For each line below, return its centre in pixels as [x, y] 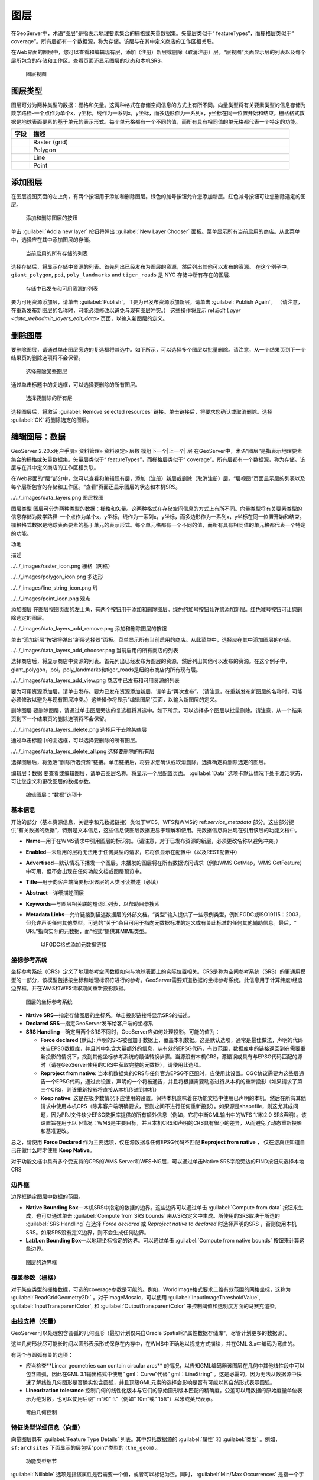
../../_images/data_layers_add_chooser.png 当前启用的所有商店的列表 [95, 650]
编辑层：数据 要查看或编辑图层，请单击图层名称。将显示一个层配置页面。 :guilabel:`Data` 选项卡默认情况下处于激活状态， [158, 773]
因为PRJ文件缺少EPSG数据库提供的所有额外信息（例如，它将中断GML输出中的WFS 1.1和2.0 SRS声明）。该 [178, 1114]
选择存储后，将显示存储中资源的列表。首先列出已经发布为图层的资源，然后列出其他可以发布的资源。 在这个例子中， [151, 267]
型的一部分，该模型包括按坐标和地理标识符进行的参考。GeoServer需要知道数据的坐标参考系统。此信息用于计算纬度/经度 [157, 980]
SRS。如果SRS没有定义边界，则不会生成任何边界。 [87, 1232]
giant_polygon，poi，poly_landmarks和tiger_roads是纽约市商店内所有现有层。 [106, 670]
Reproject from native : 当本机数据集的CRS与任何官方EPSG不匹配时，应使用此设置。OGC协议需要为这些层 [170, 1073]
